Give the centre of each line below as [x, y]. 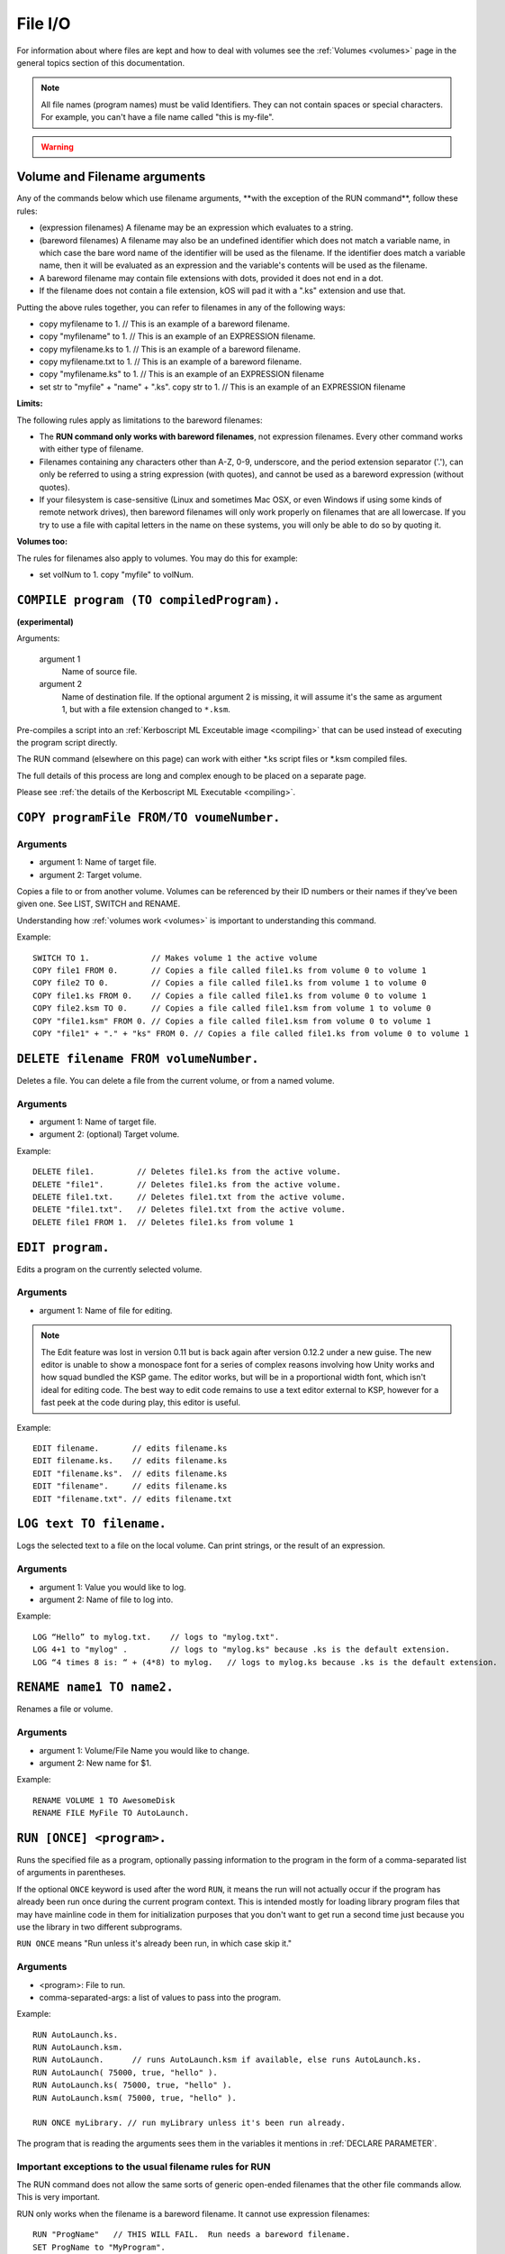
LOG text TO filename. [91, 1524]
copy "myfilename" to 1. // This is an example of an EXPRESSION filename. [177, 336]
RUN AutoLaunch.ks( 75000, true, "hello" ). [133, 2085]
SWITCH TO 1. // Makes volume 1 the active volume [175, 957]
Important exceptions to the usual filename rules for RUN [144, 2167]
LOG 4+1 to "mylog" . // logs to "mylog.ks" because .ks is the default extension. [241, 1649]
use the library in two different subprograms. [99, 1927]
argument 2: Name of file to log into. [106, 1599]
